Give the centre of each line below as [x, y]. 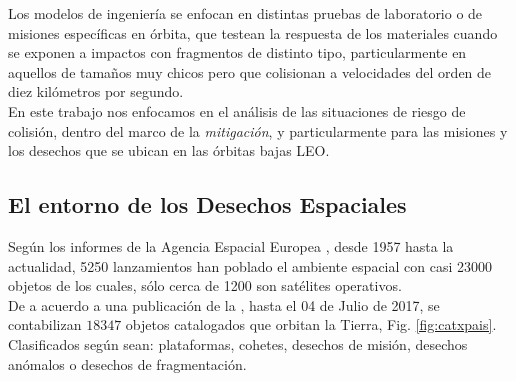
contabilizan [45, 324]
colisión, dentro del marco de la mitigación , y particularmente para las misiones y [258, 130]
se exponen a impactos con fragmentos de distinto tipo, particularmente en [237, 52]
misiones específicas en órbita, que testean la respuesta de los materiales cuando [253, 32]
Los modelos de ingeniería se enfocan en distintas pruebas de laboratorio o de [245, 13]
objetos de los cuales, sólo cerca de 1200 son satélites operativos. [205, 285]
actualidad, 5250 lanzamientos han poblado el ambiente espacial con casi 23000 [250, 265]
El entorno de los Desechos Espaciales [207, 204]
